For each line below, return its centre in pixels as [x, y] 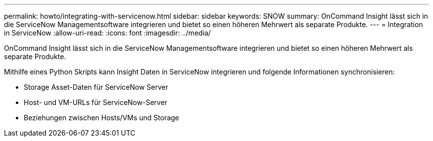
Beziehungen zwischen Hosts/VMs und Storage [102, 118]
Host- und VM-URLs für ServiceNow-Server [96, 102]
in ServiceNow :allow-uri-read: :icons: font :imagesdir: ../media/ [108, 33]
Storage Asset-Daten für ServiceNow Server [96, 87]
